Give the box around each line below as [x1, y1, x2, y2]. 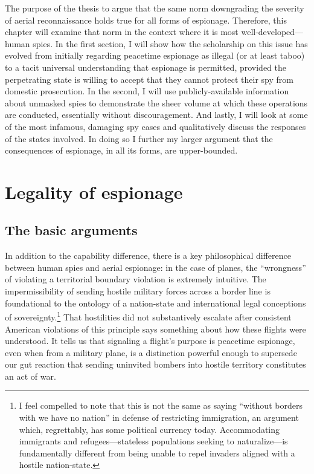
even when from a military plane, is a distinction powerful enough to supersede [5, 346, 297, 359]
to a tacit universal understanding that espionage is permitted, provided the [5, 60, 287, 73]
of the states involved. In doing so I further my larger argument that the [5, 132, 273, 144]
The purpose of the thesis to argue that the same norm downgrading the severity [5, 2, 304, 14]
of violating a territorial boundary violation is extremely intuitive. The [5, 273, 266, 285]
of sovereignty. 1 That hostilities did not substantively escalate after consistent [5, 309, 292, 323]
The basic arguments [5, 221, 138, 239]
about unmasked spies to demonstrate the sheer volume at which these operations [5, 96, 308, 109]
